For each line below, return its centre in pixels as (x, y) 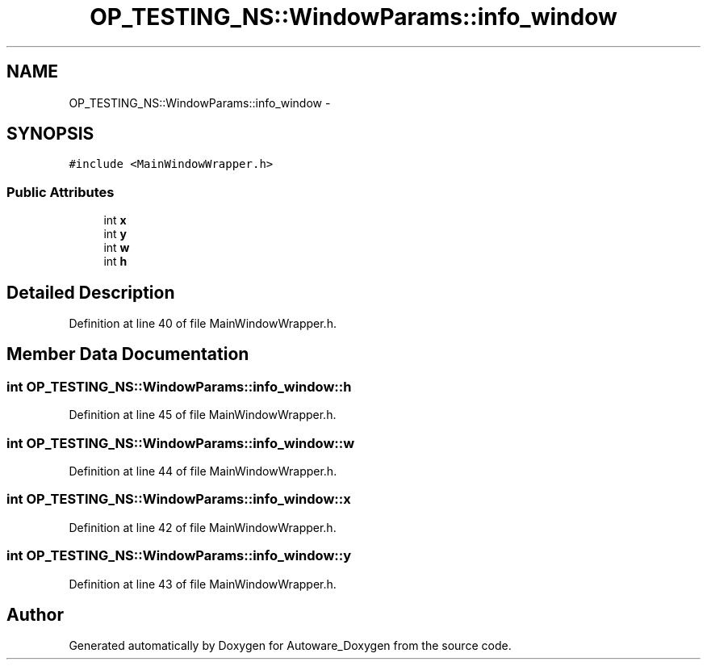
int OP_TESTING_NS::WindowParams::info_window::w (181, 443)
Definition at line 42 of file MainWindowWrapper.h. (203, 527)
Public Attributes (61, 192)
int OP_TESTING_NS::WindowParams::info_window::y (179, 556)
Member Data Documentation (128, 354)
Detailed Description (91, 292)
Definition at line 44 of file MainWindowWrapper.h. (203, 471)
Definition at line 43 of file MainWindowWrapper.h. (203, 584)
